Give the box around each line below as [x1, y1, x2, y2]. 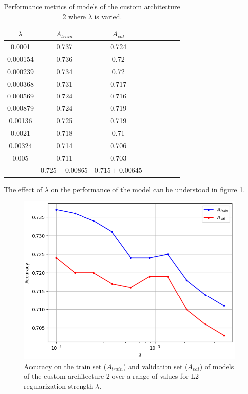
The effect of [4, 184, 42, 194]
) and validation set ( [123, 361, 188, 371]
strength [68, 380, 93, 391]
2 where [62, 11, 86, 21]
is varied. [94, 11, 122, 21]
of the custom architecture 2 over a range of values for [24, 371, 189, 381]
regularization [24, 380, 66, 391]
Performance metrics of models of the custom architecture [4, 1, 180, 11]
